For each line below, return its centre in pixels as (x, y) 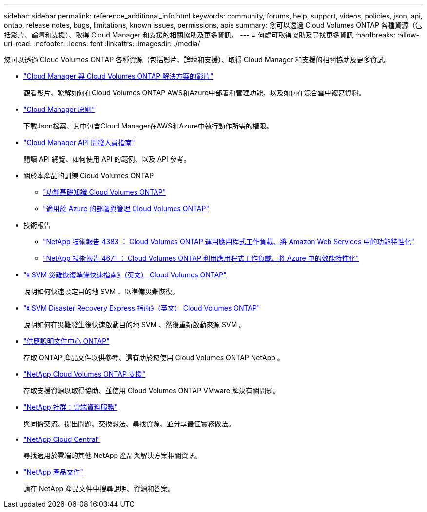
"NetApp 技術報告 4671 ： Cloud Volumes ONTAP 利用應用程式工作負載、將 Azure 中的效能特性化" (201, 258)
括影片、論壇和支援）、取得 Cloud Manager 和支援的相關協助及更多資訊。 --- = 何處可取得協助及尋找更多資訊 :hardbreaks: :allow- (212, 35)
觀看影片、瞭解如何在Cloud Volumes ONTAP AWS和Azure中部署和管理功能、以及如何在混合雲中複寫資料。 (194, 93)
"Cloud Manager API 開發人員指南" (79, 142)
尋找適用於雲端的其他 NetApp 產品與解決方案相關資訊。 (113, 455)
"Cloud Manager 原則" (59, 109)
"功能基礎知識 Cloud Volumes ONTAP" (105, 192)
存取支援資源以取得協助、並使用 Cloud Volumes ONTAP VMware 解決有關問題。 (152, 391)
